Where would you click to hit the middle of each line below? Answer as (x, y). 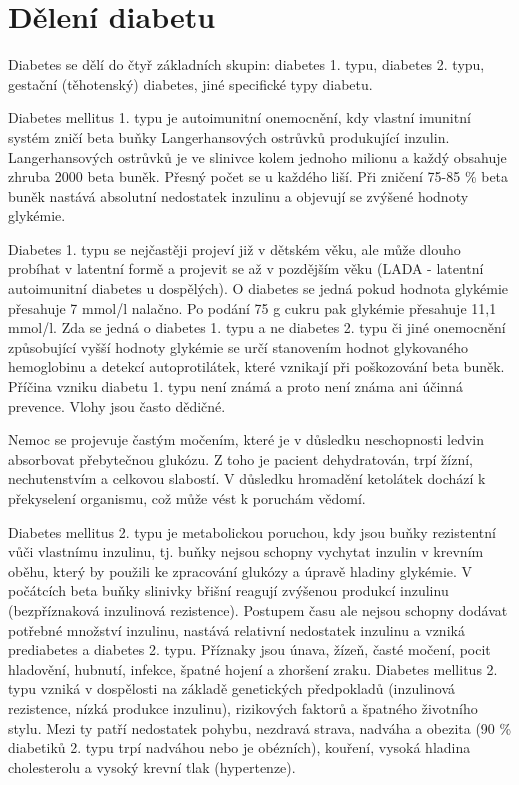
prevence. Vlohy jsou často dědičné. (117, 405)
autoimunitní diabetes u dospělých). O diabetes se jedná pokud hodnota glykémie (258, 288)
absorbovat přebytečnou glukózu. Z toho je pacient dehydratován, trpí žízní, (240, 458)
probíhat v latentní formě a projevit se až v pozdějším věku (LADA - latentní (246, 268)
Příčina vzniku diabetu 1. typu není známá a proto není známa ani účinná (235, 386)
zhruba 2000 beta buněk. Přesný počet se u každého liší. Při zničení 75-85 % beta (258, 176)
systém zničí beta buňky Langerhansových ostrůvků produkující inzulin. (229, 136)
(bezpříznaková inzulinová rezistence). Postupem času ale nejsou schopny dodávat (258, 609)
